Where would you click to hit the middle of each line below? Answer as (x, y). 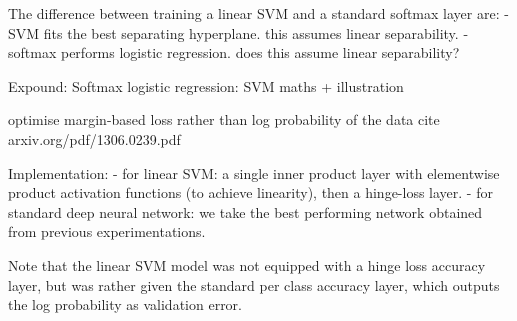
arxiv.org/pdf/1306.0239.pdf (94, 138)
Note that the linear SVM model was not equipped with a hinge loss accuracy (247, 264)
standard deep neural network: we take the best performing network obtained (245, 211)
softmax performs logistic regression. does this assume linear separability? (234, 52)
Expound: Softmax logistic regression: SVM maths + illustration (206, 85)
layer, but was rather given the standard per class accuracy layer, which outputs (254, 284)
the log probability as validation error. (125, 304)
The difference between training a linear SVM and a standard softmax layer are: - (258, 13)
